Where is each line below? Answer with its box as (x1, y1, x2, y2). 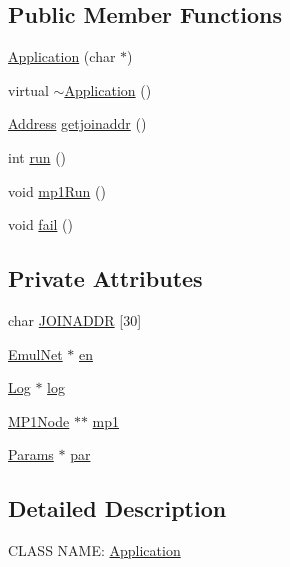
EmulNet (8, 343, 63, 364)
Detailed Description (8, 493, 227, 524)
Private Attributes (8, 263, 203, 294)
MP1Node (8, 410, 70, 431)
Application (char (8, 46, 116, 67)
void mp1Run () (8, 180, 106, 201)
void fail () (8, 214, 73, 235)
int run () (8, 146, 67, 167)
